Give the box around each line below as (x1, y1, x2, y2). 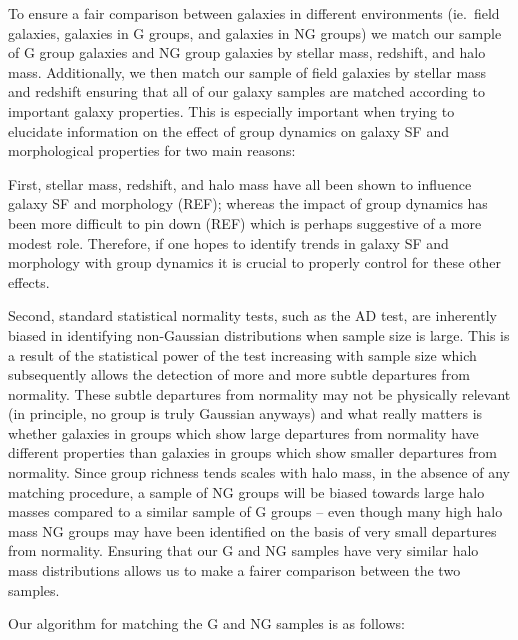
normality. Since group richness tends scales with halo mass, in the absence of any (8, 462, 510, 483)
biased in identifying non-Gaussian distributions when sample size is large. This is (8, 324, 510, 345)
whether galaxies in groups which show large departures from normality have (8, 422, 479, 443)
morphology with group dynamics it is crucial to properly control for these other (8, 252, 501, 273)
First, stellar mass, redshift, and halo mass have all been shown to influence (8, 173, 472, 194)
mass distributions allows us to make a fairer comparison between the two (8, 560, 461, 581)
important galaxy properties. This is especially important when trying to (8, 100, 455, 121)
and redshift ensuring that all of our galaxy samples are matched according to (8, 81, 485, 102)
